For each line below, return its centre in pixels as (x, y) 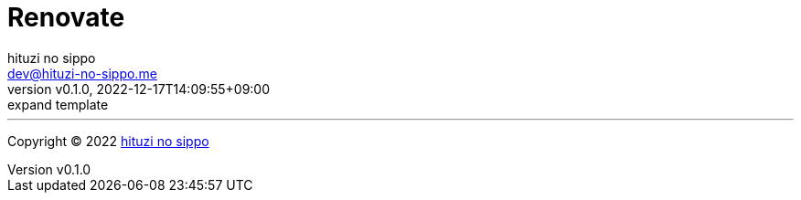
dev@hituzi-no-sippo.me (82, 73)
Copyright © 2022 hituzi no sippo (108, 141)
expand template (58, 104)
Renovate (66, 17)
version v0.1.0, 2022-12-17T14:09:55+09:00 (139, 89)
